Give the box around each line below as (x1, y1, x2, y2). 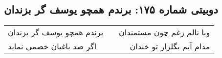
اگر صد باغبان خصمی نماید (8, 41, 97, 52)
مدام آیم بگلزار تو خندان (130, 41, 210, 52)
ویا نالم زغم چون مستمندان (119, 27, 210, 38)
